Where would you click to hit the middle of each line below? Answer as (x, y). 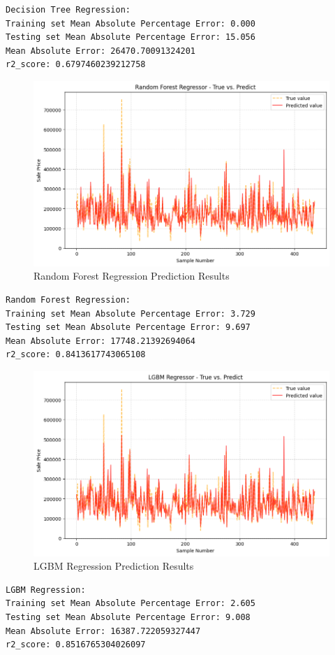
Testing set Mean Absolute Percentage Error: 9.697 (128, 327)
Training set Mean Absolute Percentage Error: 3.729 (131, 314)
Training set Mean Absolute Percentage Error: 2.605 (131, 604)
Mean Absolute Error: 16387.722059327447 (103, 631)
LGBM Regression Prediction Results (114, 566)
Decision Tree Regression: (68, 10)
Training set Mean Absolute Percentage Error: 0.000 (131, 23)
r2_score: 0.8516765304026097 (76, 645)
